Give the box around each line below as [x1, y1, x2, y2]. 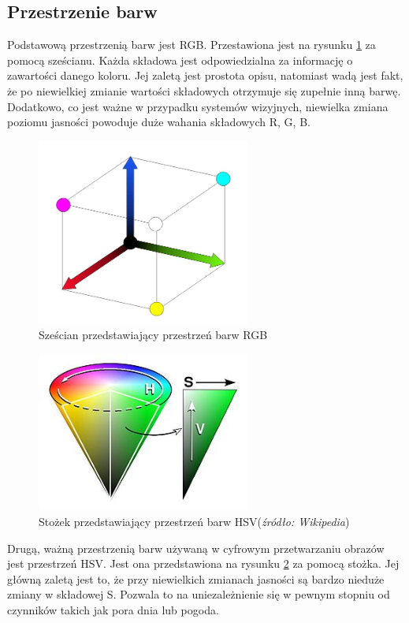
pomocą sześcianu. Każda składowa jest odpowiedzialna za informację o [7, 51, 353, 68]
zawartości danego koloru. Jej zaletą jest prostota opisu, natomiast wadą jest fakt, [7, 67, 403, 84]
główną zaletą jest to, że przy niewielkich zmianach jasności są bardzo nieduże [7, 570, 385, 587]
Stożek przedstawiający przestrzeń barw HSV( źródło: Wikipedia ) [39, 513, 350, 529]
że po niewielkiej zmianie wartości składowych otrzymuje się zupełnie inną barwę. [7, 82, 401, 99]
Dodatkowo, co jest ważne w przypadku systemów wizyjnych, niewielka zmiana [7, 98, 389, 114]
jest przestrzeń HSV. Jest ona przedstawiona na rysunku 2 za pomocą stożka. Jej [7, 555, 400, 572]
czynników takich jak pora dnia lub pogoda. [7, 601, 219, 617]
